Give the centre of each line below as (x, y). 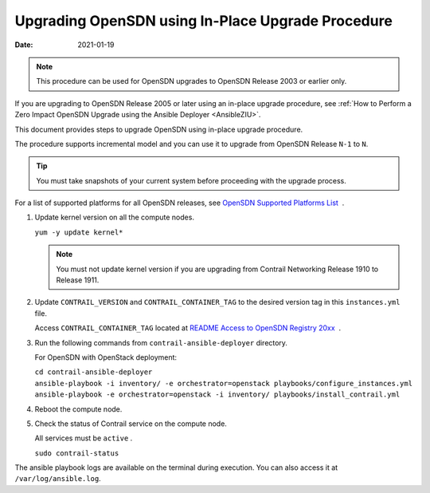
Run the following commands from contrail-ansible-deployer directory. (161, 342)
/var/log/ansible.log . (58, 479)
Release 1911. (78, 280)
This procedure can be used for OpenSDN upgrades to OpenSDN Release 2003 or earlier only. (192, 81)
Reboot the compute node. (78, 409)
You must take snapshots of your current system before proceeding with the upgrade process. (191, 180)
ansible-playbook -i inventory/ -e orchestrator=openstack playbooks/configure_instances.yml (224, 383)
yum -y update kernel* (79, 232)
